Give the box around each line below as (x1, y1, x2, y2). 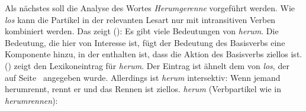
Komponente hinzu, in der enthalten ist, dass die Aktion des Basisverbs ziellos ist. (5, 48, 302, 60)
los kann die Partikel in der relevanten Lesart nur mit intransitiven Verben (5, 13, 276, 25)
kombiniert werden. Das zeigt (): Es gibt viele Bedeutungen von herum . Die (5, 25, 279, 37)
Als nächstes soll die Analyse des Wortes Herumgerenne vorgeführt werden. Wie (5, 2, 295, 14)
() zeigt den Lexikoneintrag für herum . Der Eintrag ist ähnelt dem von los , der (5, 59, 289, 71)
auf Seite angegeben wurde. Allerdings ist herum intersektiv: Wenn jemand (5, 71, 281, 83)
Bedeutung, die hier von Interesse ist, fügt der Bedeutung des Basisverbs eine (5, 36, 285, 48)
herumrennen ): (5, 94, 58, 106)
